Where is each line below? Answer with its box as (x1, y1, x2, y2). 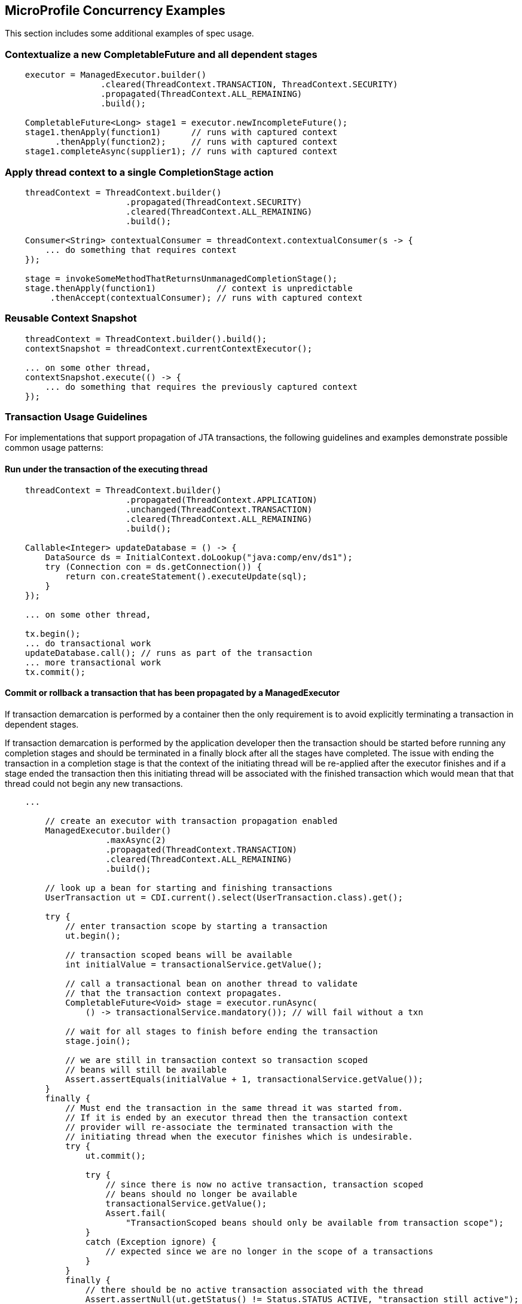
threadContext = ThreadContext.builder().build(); (25, 334, 267, 344)
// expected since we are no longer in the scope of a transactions (105, 1246, 434, 1256)
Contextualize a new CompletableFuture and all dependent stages (5, 48, 318, 60)
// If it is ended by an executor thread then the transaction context (65, 1112, 408, 1122)
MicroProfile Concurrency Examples (5, 3, 225, 18)
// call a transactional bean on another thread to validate (65, 978, 358, 988)
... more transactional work (25, 657, 161, 667)
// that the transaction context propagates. (65, 988, 282, 998)
